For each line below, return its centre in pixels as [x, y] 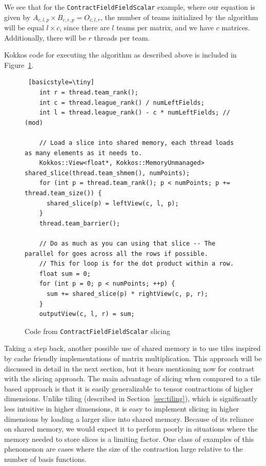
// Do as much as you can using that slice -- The [127, 243]
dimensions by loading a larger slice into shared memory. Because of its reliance [129, 418]
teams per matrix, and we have [165, 27]
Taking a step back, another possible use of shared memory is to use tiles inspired [132, 348]
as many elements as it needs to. [84, 153]
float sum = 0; [65, 274]
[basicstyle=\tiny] [62, 82]
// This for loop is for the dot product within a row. [137, 264]
